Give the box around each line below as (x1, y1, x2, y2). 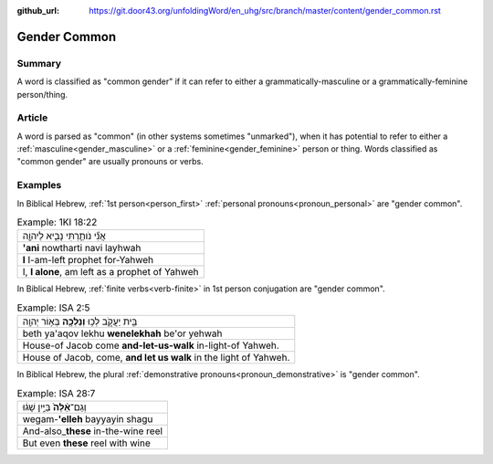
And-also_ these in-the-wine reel (22, 425, 163, 438)
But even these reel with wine (22, 437, 151, 449)
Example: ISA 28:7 (16, 386, 96, 399)
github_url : (16, 5, 59, 16)
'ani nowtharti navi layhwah (22, 242, 142, 255)
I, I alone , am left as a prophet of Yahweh (22, 266, 199, 279)
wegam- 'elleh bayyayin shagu (22, 412, 153, 425)
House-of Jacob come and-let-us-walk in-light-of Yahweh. (22, 339, 280, 352)
